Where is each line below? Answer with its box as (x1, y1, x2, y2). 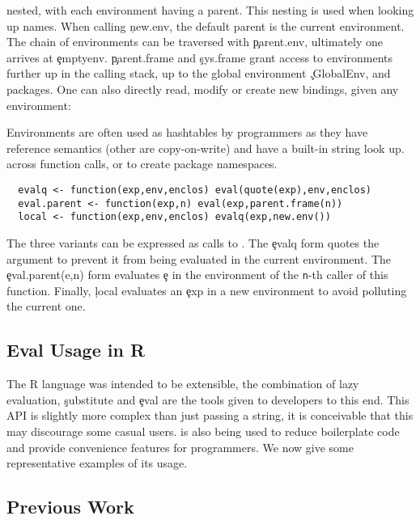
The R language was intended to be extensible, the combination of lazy (6, 375, 359, 392)
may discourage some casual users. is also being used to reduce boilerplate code (6, 422, 400, 439)
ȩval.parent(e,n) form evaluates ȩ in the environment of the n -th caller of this (6, 266, 388, 283)
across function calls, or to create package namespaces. (6, 155, 278, 172)
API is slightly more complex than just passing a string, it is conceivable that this (6, 407, 414, 424)
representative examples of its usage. (6, 454, 188, 471)
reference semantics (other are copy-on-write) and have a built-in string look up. (6, 139, 405, 156)
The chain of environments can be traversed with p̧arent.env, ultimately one (6, 33, 384, 50)
